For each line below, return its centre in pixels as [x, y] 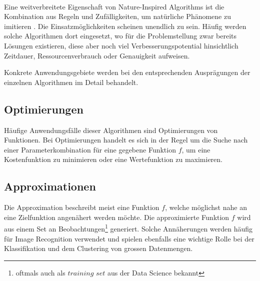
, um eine [196, 149]
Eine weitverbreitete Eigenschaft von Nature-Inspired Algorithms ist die [114, 6]
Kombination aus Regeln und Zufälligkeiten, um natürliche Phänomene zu [117, 16]
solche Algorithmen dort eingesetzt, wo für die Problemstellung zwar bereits [120, 36]
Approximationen [50, 186]
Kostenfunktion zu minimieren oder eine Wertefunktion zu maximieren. [113, 159]
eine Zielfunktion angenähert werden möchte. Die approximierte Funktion [117, 217]
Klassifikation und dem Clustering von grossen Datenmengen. [98, 248]
